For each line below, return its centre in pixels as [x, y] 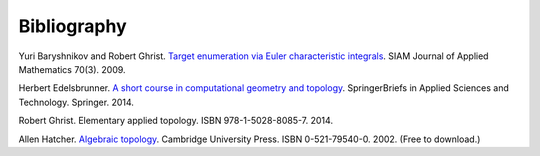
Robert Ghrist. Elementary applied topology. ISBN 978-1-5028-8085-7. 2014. [176, 121]
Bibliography [72, 26]
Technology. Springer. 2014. [76, 102]
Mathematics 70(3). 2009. [72, 69]
